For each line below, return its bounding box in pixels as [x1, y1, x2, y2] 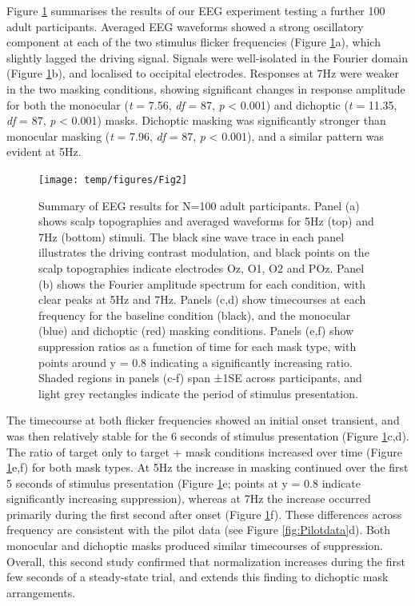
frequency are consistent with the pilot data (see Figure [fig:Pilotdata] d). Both [6, 521, 391, 538]
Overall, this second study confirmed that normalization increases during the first [6, 552, 405, 569]
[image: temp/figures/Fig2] [38, 173, 188, 185]
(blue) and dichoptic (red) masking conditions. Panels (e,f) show [38, 322, 354, 339]
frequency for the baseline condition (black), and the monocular [38, 306, 351, 323]
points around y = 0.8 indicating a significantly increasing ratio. [38, 353, 353, 370]
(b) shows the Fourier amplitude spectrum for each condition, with [38, 275, 365, 292]
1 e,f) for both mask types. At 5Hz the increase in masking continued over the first [6, 459, 409, 476]
